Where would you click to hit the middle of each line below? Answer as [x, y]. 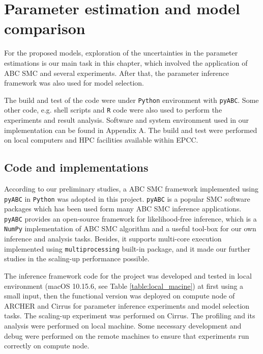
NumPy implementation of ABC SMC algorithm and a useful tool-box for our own [130, 228]
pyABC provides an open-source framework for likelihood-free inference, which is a [130, 218]
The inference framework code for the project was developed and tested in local [128, 275]
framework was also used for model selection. [74, 83]
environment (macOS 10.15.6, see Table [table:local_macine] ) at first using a [124, 285]
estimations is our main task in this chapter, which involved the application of [126, 62]
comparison [45, 28]
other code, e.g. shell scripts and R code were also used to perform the [113, 110]
